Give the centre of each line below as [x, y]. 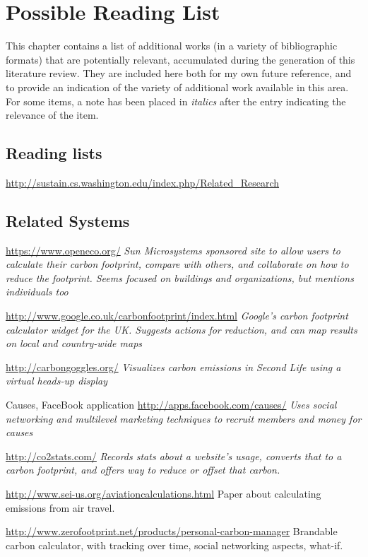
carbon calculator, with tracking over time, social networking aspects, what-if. [174, 545]
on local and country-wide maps [74, 343]
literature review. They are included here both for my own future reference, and [179, 73]
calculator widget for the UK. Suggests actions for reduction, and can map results [182, 329]
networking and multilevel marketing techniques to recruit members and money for [184, 418]
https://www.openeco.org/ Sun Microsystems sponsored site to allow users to [173, 250]
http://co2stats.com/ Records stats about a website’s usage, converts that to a [174, 456]
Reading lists [54, 153]
